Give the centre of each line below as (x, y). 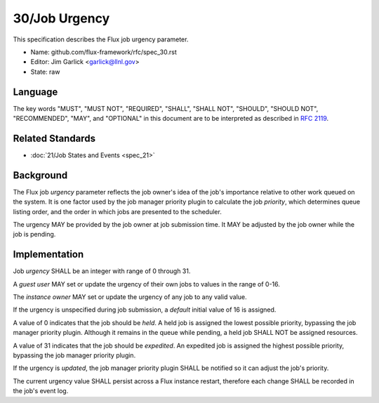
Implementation (48, 255)
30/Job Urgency (61, 18)
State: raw (45, 72)
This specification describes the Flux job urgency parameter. (101, 39)
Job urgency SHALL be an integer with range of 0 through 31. (102, 271)
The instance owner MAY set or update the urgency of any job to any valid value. (130, 297)
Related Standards (54, 138)
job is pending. (34, 234)
